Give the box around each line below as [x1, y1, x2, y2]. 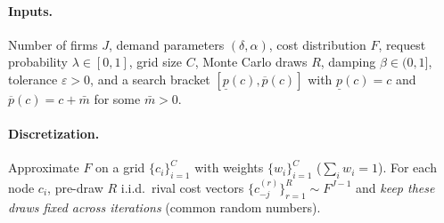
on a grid [95, 158, 145, 177]
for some [94, 89, 141, 108]
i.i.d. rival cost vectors [120, 178, 244, 196]
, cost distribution [268, 35, 366, 53]
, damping [320, 52, 376, 71]
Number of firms [8, 35, 98, 53]
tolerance [8, 69, 58, 88]
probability [8, 52, 68, 71]
